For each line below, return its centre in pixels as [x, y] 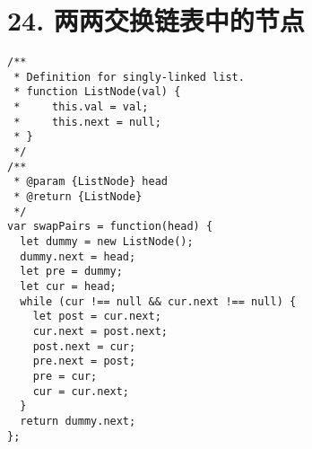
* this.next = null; [87, 122]
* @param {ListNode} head [91, 182]
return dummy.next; [78, 421]
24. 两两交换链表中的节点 [156, 20]
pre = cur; [65, 376]
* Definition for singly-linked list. [129, 77]
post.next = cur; [84, 346]
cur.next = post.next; [100, 331]
